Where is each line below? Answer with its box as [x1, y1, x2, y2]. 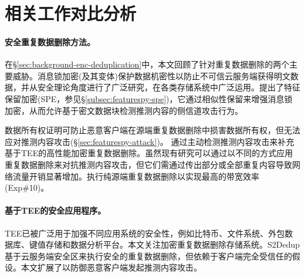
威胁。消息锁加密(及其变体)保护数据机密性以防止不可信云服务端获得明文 [12, 69, 290, 82]
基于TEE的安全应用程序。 [5, 204, 106, 217]
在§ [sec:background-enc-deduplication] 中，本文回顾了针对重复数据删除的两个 [5, 58, 290, 70]
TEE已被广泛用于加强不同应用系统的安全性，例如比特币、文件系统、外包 [5, 227, 285, 239]
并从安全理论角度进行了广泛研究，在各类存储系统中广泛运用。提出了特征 [21, 81, 300, 93]
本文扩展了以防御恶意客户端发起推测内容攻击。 [21, 261, 202, 273]
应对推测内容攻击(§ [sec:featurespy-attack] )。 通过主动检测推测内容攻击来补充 [5, 135, 294, 147]
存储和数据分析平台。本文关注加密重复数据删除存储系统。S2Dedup [45, 238, 300, 251]
